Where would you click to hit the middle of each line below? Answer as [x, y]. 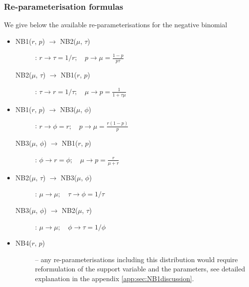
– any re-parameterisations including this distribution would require [136, 259]
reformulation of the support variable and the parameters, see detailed [140, 269]
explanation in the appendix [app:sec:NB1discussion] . [114, 278]
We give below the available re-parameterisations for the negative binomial [116, 25]
